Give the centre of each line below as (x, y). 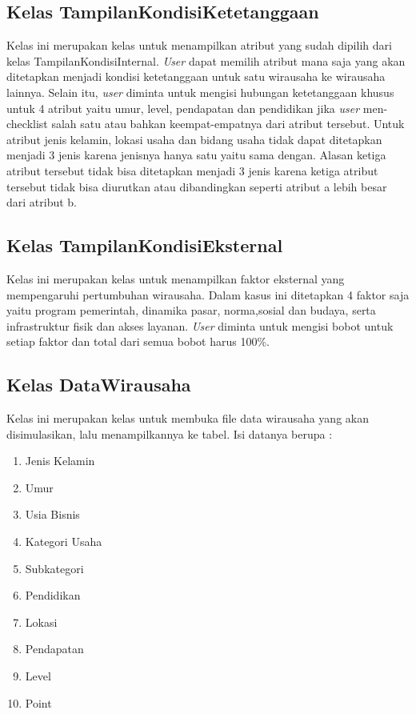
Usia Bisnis (52, 514)
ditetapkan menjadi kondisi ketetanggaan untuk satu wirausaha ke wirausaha (196, 76)
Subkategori (54, 568)
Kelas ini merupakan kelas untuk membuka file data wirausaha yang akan (188, 418)
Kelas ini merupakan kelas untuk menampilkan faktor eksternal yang (176, 278)
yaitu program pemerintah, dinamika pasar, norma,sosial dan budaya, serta (191, 310)
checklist (27, 124)
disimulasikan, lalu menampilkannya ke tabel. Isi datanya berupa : (170, 433)
